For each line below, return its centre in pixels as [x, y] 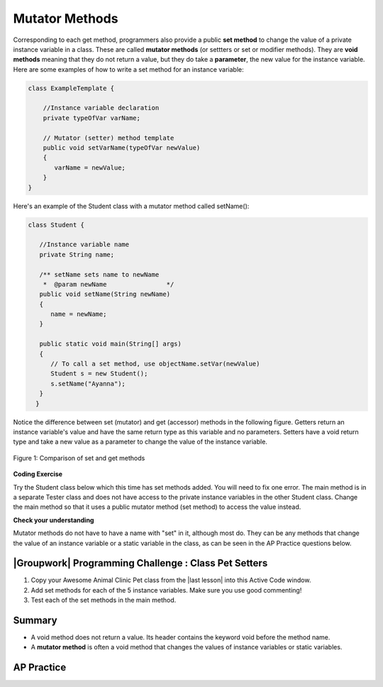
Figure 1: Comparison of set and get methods [79, 458]
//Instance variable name [84, 244]
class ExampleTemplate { [71, 88]
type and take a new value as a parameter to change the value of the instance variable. [140, 442]
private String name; [77, 254]
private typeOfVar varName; [92, 118]
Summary [35, 620]
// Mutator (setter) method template [109, 138]
